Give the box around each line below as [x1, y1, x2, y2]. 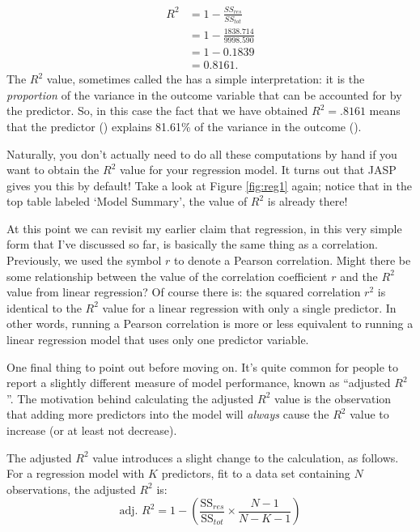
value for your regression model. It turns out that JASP [119, 161, 397, 178]
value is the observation [274, 389, 392, 406]
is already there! [267, 193, 348, 210]
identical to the [6, 299, 82, 316]
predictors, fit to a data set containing [161, 465, 350, 482]
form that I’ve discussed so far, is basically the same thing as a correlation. [6, 236, 378, 253]
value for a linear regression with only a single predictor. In [102, 299, 397, 316]
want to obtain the [6, 161, 100, 178]
